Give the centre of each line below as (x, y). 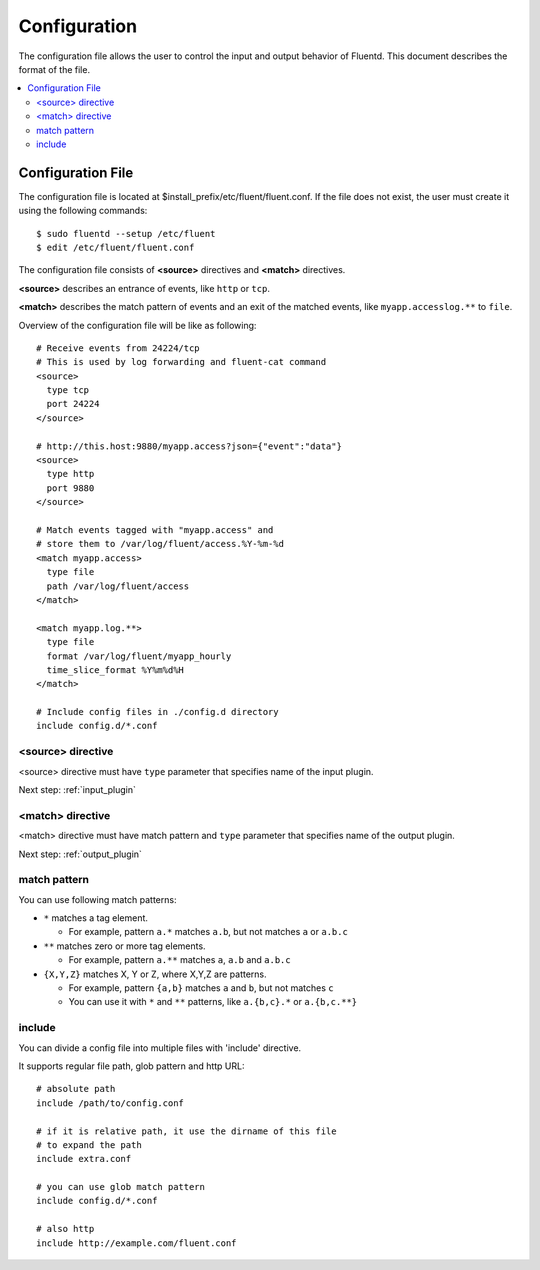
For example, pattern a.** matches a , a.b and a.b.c (179, 960)
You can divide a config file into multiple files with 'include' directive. (160, 1047)
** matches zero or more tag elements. (124, 946)
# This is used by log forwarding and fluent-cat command (181, 362)
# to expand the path (89, 1144)
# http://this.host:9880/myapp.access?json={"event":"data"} (189, 446)
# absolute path (76, 1089)
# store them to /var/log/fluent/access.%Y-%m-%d (160, 544)
